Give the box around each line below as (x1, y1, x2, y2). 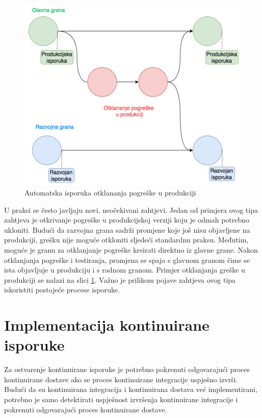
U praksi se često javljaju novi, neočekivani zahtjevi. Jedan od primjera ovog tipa (4, 204, 258, 215)
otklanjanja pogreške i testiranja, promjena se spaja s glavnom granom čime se (4, 254, 250, 265)
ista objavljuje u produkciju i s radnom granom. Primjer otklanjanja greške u (4, 264, 245, 275)
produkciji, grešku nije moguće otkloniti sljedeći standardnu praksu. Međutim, (4, 234, 249, 245)
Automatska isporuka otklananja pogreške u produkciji (24, 187, 196, 198)
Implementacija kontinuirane (4, 314, 209, 335)
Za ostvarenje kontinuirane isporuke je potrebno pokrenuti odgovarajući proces (4, 364, 250, 375)
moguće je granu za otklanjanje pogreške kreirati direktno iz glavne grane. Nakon (4, 244, 258, 255)
